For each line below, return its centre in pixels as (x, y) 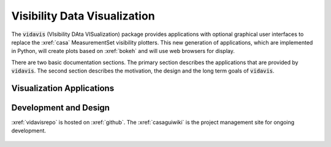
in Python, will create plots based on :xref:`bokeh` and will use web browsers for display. (123, 51)
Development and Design (61, 108)
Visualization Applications (63, 88)
